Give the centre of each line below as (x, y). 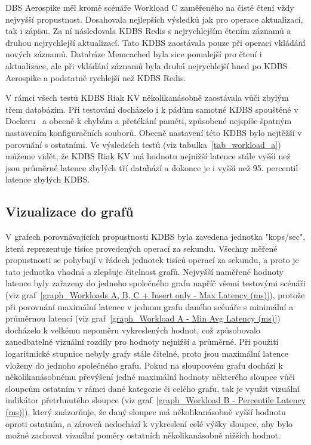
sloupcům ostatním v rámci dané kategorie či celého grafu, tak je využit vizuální (153, 388)
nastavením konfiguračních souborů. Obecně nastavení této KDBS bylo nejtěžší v (154, 132)
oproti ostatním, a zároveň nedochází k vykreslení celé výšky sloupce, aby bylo (149, 423)
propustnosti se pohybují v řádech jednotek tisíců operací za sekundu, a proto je (152, 260)
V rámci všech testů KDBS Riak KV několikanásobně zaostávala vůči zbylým (147, 98)
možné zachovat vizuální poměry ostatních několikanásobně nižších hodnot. (143, 435)
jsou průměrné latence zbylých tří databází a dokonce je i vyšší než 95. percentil (152, 167)
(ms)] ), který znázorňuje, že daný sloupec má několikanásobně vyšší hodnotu (146, 412)
